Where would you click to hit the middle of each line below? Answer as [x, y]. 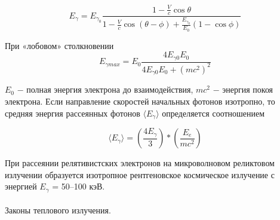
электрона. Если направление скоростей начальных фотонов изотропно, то [140, 101]
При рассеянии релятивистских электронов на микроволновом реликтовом [140, 163]
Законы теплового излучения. [58, 210]
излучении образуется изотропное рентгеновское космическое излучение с [140, 174]
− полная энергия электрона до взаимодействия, [105, 89]
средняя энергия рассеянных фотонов [73, 113]
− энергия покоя [243, 89]
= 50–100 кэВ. [79, 186]
